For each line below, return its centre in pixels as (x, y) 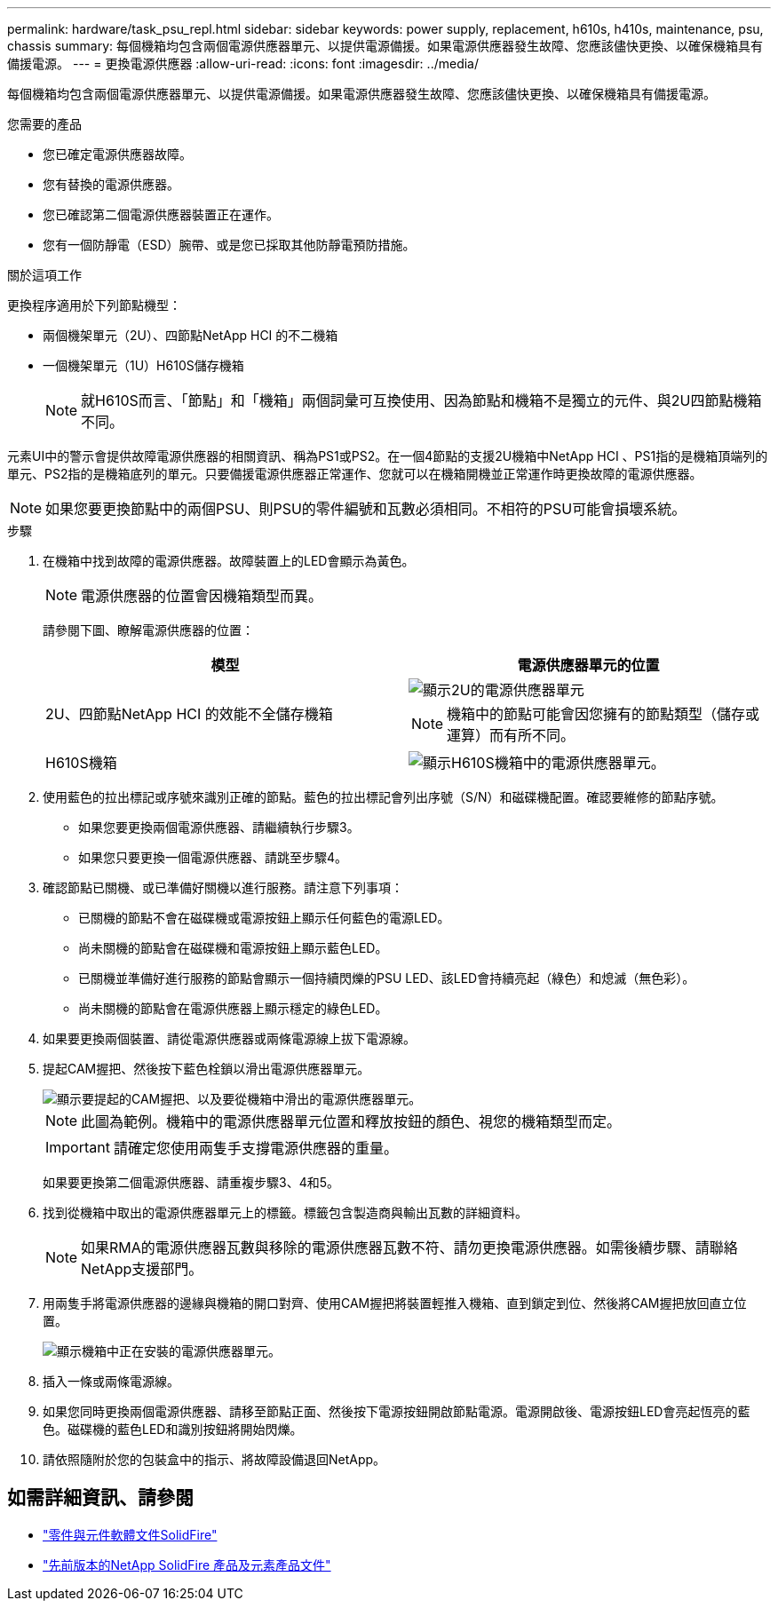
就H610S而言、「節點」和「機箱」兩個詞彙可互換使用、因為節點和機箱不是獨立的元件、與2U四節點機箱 (421, 400)
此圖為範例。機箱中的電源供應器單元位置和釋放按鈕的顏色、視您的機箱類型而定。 (351, 1121)
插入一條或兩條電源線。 (111, 1381)
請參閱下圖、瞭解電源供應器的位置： (148, 630)
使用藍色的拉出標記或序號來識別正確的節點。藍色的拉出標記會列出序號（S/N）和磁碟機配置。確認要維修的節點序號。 (383, 797)
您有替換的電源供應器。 (111, 184)
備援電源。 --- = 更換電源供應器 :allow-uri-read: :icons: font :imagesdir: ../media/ (243, 63)
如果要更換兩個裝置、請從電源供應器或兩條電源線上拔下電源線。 (229, 1038)
